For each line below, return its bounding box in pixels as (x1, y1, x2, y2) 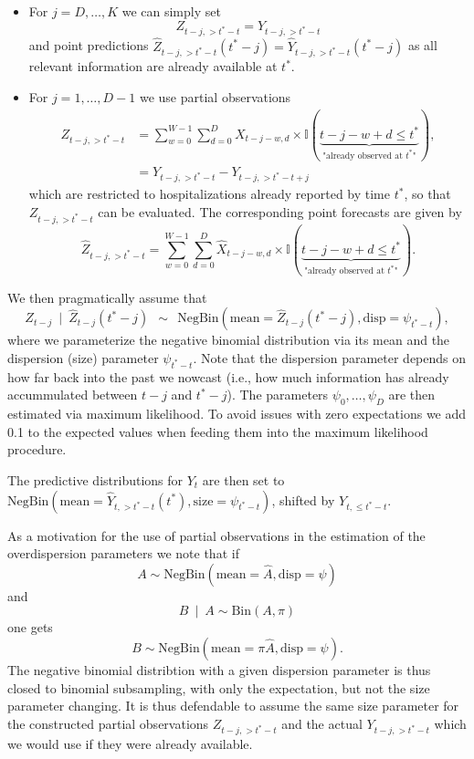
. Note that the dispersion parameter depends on (193, 348, 467, 367)
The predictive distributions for (7, 470, 184, 489)
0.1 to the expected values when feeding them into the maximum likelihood (7, 421, 428, 441)
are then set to (202, 470, 285, 489)
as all (407, 36, 437, 55)
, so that (404, 184, 451, 203)
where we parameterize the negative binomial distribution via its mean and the (7, 330, 450, 349)
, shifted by (271, 490, 335, 509)
